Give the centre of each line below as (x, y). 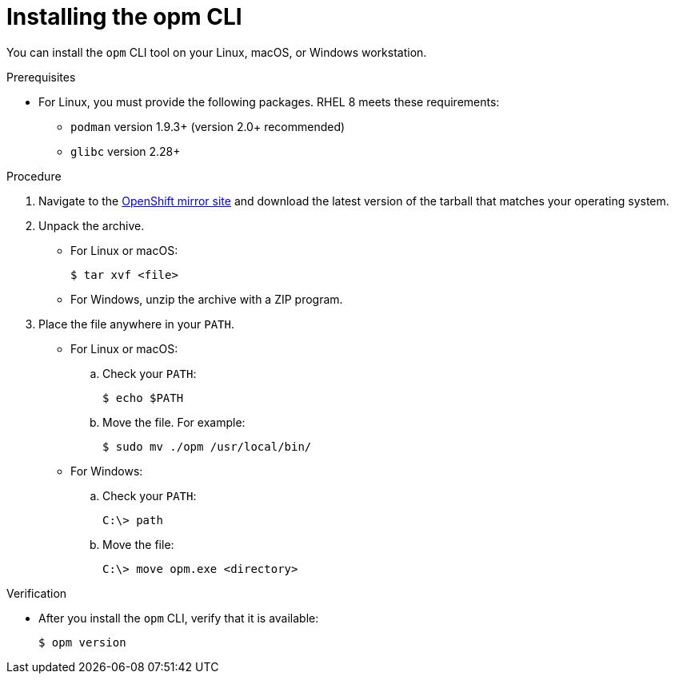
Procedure (34, 176)
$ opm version (82, 642)
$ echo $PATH (143, 398)
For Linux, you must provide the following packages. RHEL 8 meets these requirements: (269, 101)
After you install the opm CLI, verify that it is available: (179, 618)
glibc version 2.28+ (126, 151)
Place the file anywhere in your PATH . (136, 324)
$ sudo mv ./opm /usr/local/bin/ (207, 446)
